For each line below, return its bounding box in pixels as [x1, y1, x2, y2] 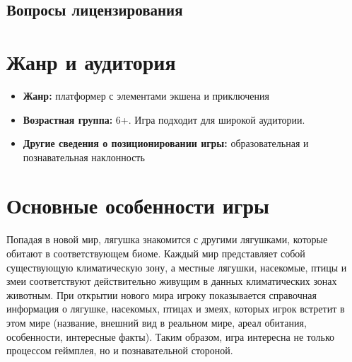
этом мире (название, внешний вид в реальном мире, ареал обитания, [6, 315, 307, 329]
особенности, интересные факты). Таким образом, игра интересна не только [6, 329, 335, 344]
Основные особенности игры [6, 191, 269, 220]
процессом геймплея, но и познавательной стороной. [6, 343, 233, 358]
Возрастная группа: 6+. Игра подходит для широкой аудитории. [23, 112, 305, 127]
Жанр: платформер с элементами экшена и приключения [23, 88, 269, 103]
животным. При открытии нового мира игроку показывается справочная [6, 287, 317, 302]
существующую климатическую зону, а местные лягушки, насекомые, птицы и [6, 259, 347, 274]
